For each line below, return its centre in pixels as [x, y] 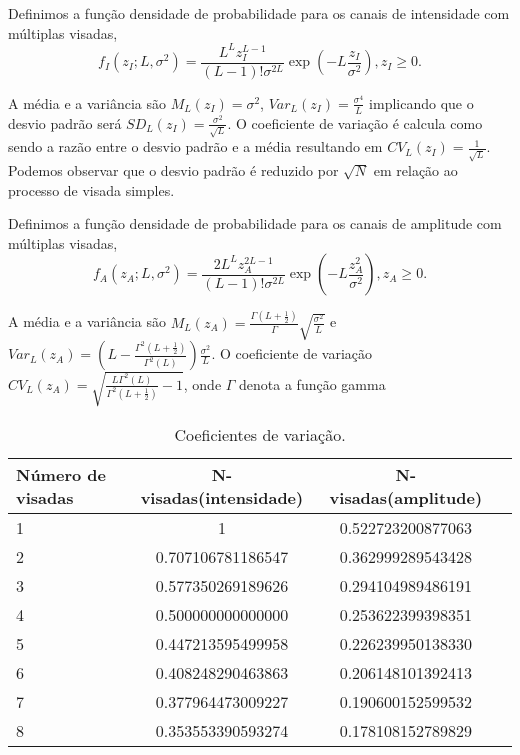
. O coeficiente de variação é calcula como [355, 122]
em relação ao [415, 170]
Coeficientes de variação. [260, 434]
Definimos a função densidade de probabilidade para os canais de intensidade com [259, 13]
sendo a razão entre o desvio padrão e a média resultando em [195, 146]
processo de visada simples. [91, 189]
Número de [61, 474]
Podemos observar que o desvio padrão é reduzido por [173, 170]
